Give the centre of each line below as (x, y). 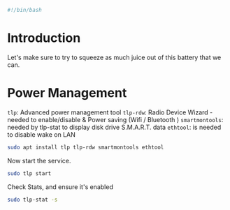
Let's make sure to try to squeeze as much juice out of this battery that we (114, 57)
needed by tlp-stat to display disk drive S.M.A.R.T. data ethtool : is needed (114, 127)
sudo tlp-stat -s (33, 200)
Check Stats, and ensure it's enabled (60, 187)
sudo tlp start (29, 173)
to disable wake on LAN (41, 134)
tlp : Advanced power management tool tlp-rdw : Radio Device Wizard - (110, 112)
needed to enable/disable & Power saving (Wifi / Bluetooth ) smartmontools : (115, 119)
